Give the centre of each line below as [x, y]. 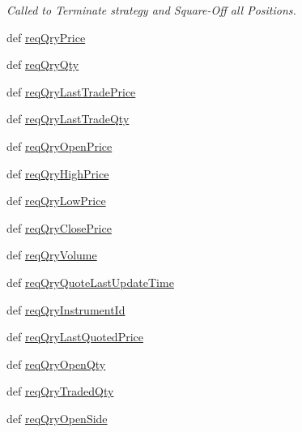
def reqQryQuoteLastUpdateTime [90, 282]
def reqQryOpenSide [57, 418]
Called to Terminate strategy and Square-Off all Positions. [151, 10]
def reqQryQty [43, 64]
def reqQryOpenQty [56, 364]
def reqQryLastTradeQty [68, 119]
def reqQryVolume [52, 255]
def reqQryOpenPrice [60, 145]
